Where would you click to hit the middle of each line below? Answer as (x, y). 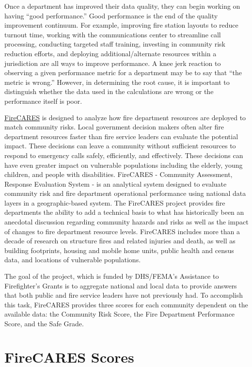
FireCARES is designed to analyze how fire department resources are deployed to (125, 117)
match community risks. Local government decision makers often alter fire (114, 127)
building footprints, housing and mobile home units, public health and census (119, 250)
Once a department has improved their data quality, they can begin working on (122, 6)
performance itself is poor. (43, 101)
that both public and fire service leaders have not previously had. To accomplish (124, 295)
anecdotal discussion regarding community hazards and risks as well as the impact (126, 222)
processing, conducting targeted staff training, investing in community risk (115, 44)
